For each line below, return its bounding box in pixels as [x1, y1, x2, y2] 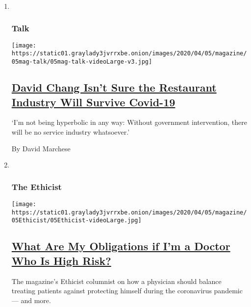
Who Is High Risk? [11, 253, 111, 268]
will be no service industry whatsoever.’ [11, 126, 130, 137]
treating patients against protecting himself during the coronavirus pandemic [11, 285, 243, 296]
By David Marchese [11, 143, 71, 153]
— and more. [11, 295, 51, 305]
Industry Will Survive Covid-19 [11, 94, 176, 109]
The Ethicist [11, 180, 62, 192]
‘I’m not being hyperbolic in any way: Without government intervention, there [11, 117, 247, 127]
